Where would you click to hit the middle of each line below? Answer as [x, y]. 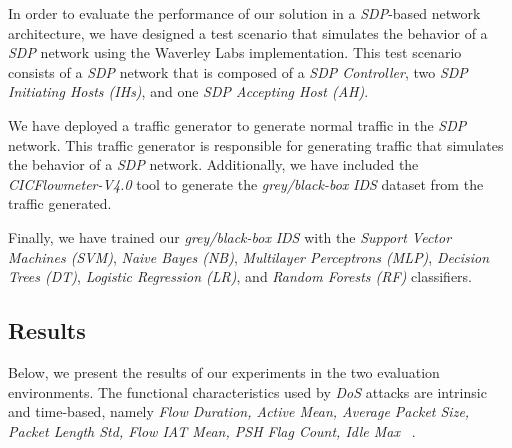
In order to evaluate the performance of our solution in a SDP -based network [244, 13]
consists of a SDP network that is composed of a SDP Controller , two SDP [238, 71]
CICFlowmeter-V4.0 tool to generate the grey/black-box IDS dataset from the [246, 183]
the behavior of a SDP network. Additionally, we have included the [213, 164]
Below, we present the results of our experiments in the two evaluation [224, 371]
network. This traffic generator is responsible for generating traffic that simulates [256, 144]
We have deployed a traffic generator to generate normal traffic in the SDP [237, 124]
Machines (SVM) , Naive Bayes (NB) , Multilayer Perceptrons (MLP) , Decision [249, 256]
